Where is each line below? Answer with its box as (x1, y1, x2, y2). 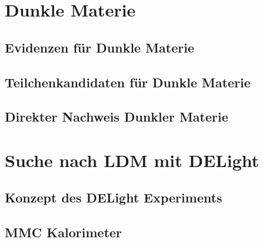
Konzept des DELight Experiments (5, 188, 222, 207)
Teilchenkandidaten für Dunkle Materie (5, 73, 251, 91)
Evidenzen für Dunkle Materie (5, 38, 195, 56)
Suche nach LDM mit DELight (5, 148, 259, 172)
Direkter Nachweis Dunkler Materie (5, 107, 228, 126)
